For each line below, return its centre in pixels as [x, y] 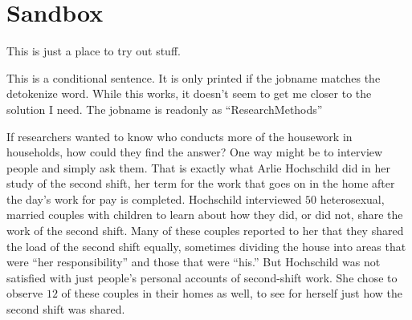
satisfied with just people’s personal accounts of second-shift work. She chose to [202, 277]
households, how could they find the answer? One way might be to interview [195, 152]
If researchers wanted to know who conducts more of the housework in [179, 136]
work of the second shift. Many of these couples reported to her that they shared [205, 231]
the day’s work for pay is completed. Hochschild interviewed [154, 198]
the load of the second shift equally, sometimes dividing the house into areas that [206, 246]
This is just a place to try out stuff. [94, 51]
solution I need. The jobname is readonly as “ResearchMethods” [165, 109]
